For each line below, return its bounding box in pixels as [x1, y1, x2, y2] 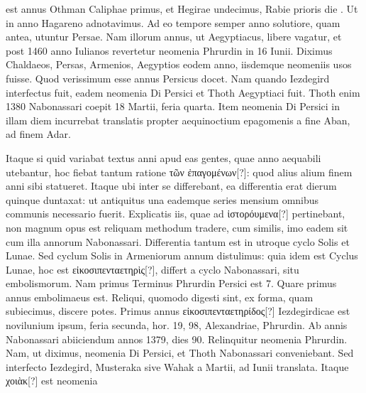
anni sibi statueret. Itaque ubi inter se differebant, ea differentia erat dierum [6, 178, 337, 193]
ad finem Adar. [6, 126, 71, 141]
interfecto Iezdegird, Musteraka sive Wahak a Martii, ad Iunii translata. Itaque [6, 359, 349, 374]
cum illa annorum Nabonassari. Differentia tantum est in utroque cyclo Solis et [6, 234, 350, 249]
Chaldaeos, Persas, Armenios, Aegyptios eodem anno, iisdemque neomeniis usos [6, 57, 352, 72]
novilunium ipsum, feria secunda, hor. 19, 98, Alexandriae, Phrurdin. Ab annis [6, 318, 348, 333]
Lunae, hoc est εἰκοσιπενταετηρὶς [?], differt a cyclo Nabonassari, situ [6, 262, 299, 276]
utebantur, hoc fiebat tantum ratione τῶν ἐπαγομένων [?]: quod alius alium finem [6, 164, 353, 179]
